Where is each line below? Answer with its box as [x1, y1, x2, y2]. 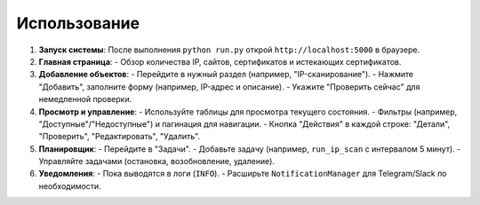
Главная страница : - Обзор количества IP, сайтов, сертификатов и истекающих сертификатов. [38, 56, 402, 67]
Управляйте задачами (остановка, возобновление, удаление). [38, 156, 276, 167]
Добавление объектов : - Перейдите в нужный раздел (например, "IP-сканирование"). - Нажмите [38, 69, 414, 80]
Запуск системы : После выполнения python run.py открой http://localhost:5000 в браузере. [38, 44, 420, 55]
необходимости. [38, 180, 101, 191]
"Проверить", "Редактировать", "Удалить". [38, 131, 201, 142]
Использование [16, 13, 140, 33]
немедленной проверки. [38, 94, 132, 105]
